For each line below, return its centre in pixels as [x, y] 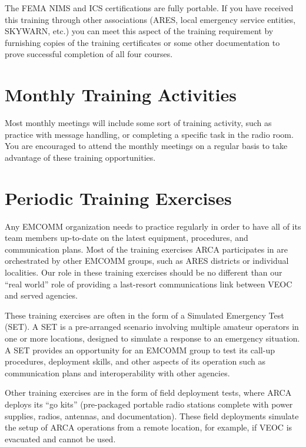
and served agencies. [41, 295]
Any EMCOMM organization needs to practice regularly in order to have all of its [153, 226]
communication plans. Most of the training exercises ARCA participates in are [146, 249]
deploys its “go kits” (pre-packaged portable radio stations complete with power [149, 404]
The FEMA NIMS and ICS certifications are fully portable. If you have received [149, 8]
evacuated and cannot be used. [60, 438]
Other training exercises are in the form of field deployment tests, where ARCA [148, 393]
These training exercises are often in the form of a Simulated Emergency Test [144, 315]
